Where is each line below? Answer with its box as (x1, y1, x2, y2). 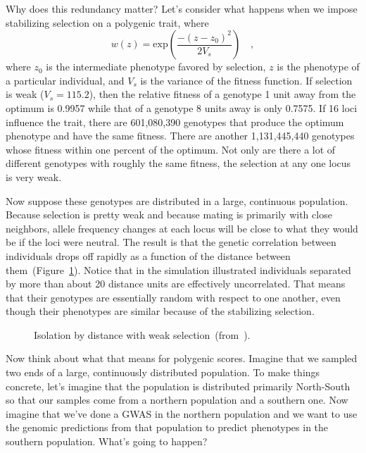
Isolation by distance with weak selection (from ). (34, 327, 251, 342)
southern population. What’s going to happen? (6, 434, 208, 449)
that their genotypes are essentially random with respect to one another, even (6, 290, 341, 304)
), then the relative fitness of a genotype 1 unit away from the (89, 87, 356, 101)
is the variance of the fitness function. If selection (140, 73, 353, 87)
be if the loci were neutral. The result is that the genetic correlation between (6, 235, 336, 249)
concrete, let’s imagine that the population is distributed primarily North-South (6, 378, 351, 393)
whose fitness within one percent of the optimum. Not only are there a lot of (6, 142, 336, 156)
